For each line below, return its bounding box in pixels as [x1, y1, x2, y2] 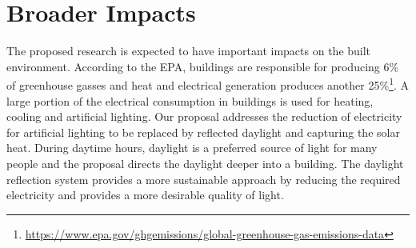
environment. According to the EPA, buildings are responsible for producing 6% [6, 58, 399, 74]
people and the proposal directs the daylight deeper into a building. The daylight [6, 154, 404, 171]
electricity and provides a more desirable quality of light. [6, 186, 284, 203]
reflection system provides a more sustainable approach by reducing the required [6, 170, 401, 187]
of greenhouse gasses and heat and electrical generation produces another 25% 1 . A [6, 74, 410, 93]
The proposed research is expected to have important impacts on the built [6, 42, 371, 59]
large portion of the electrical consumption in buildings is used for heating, [6, 92, 374, 109]
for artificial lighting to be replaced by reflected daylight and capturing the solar [6, 123, 400, 140]
